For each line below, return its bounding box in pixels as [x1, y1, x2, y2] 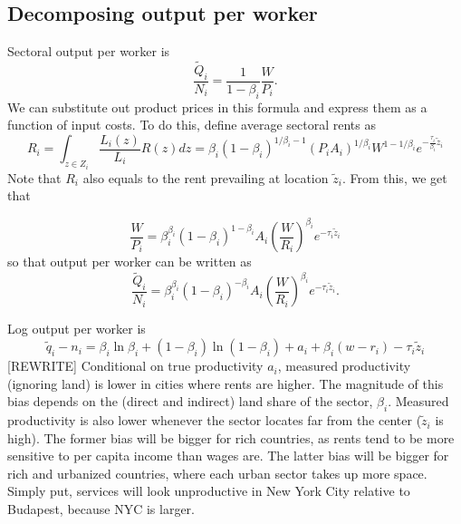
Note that [7, 168, 62, 187]
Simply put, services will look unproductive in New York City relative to [7, 481, 410, 500]
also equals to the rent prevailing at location [82, 168, 329, 187]
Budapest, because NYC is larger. [7, 500, 195, 519]
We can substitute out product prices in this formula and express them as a [7, 97, 427, 116]
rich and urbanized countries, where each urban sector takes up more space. [7, 463, 427, 482]
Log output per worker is [7, 319, 146, 338]
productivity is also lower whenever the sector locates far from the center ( [7, 411, 422, 430]
